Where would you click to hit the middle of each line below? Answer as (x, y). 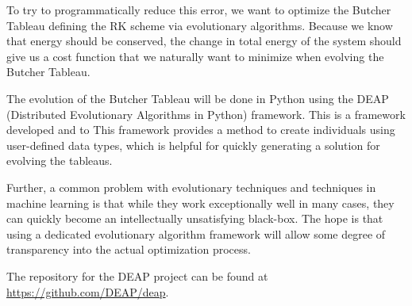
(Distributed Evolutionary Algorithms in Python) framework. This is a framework (206, 114)
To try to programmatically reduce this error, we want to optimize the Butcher (199, 10)
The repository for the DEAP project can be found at (137, 275)
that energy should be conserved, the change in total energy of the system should (204, 41)
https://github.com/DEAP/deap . (88, 291)
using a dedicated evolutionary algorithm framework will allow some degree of (196, 233)
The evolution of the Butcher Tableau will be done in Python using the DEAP (198, 98)
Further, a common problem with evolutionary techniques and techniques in (191, 187)
